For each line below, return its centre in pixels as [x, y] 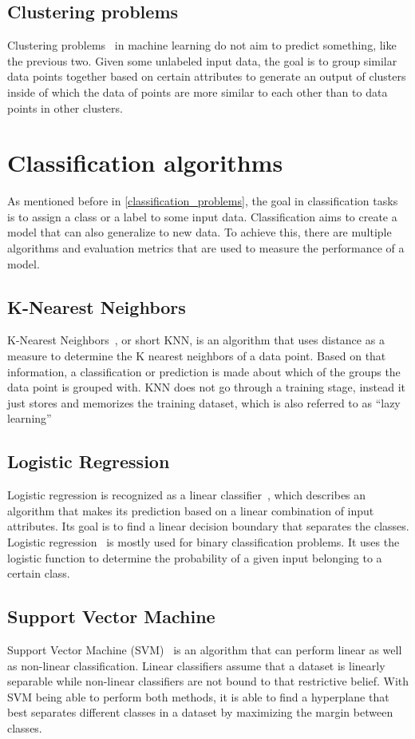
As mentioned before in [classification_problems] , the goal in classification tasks [203, 201]
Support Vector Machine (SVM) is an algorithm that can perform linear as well [205, 650]
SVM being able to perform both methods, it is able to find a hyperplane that [198, 696]
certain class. [39, 573]
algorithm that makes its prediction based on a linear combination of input [191, 510]
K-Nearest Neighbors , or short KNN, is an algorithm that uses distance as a [196, 340]
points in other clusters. [65, 107]
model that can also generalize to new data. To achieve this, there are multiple [200, 232]
